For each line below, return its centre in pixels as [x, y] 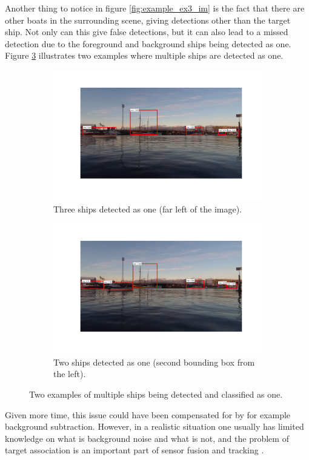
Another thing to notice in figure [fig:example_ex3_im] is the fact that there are [155, 8]
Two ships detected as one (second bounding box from [154, 362]
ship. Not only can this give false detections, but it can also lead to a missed [147, 32]
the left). [70, 374]
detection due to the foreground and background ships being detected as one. [148, 43]
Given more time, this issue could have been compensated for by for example [148, 414]
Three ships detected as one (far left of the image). [148, 209]
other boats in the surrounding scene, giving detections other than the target [148, 20]
